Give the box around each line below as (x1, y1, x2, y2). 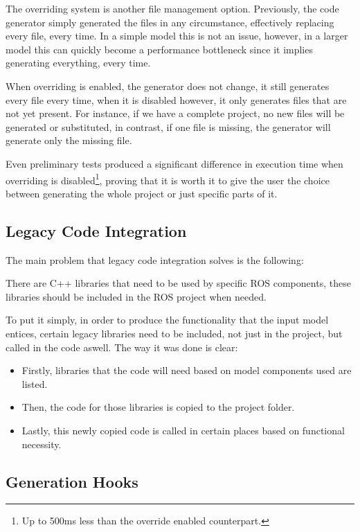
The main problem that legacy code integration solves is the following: (6, 252, 304, 267)
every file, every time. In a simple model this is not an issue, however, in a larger (6, 28, 348, 43)
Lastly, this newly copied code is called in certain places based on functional (21, 423, 345, 437)
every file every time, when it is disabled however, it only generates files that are (6, 92, 347, 107)
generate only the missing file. (6, 133, 132, 148)
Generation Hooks (6, 470, 138, 492)
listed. (21, 376, 48, 391)
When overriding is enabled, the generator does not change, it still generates (6, 78, 330, 93)
